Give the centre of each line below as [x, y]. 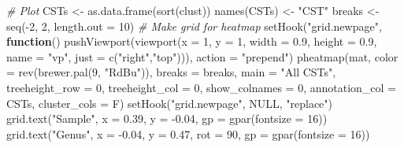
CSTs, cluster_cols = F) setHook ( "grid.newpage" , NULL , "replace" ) [170, 103]
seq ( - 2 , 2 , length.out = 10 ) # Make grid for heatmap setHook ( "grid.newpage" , [194, 26]
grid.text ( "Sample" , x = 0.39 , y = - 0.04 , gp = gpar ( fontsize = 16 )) [167, 118]
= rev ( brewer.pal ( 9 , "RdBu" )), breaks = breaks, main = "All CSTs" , [171, 72]
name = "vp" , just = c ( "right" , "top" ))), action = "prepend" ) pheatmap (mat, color [202, 56]
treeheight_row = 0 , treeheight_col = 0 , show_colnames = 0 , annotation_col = [201, 87]
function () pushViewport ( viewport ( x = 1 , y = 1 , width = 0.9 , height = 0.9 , [192, 41]
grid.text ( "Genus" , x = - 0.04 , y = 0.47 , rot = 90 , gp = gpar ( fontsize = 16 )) [188, 133]
